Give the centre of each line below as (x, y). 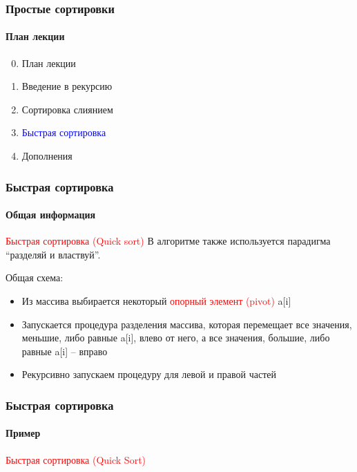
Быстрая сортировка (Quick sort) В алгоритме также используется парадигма (168, 241)
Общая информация (51, 215)
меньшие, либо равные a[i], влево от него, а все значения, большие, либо (176, 338)
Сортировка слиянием (67, 109)
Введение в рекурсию (67, 86)
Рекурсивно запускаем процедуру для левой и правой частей (149, 374)
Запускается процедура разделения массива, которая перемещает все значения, (187, 324)
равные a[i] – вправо (65, 351)
